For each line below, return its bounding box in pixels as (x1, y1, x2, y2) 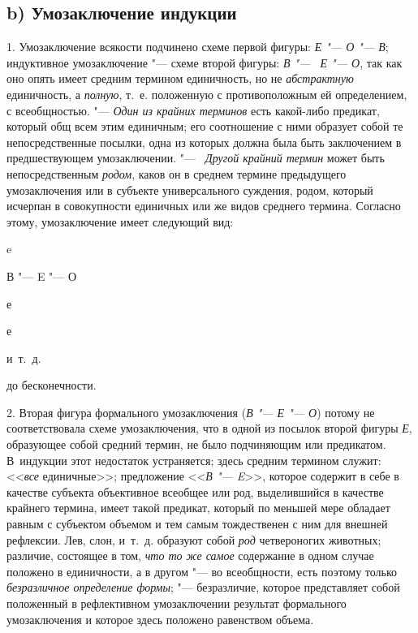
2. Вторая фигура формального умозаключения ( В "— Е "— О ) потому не (6, 403, 375, 420)
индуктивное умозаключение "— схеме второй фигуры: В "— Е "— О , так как (6, 54, 403, 71)
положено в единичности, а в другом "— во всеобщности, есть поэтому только (6, 562, 398, 579)
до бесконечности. (6, 377, 97, 394)
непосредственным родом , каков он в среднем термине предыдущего (6, 165, 347, 182)
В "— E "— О (6, 267, 77, 284)
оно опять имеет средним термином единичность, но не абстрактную (6, 70, 354, 87)
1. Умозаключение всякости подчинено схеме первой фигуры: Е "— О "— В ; (6, 38, 389, 55)
